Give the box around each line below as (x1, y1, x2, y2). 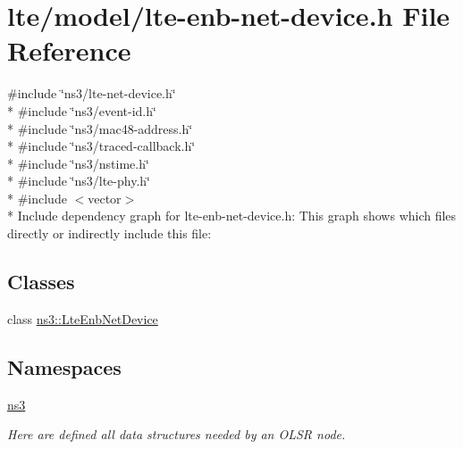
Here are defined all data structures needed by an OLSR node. (7, 425, 346, 444)
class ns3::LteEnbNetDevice (7, 309, 158, 328)
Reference (7, 32, 131, 69)
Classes (7, 268, 75, 295)
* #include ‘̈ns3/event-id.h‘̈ (7, 101, 156, 120)
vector (88, 188, 122, 207)
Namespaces (7, 353, 122, 380)
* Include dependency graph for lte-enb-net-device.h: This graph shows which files (7, 206, 457, 225)
